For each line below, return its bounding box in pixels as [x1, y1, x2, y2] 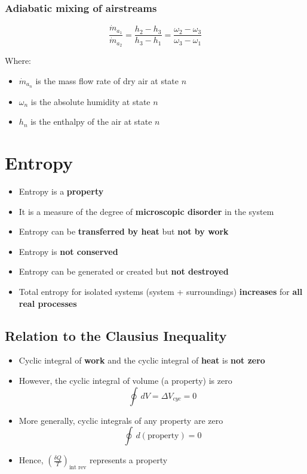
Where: [5, 54, 31, 67]
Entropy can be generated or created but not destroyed [19, 265, 229, 278]
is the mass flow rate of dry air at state [35, 74, 179, 87]
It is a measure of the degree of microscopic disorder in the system [19, 205, 274, 217]
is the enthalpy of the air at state [30, 115, 152, 128]
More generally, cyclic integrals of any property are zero [19, 414, 223, 426]
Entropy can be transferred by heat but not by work [19, 225, 229, 238]
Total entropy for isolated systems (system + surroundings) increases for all [19, 285, 303, 297]
